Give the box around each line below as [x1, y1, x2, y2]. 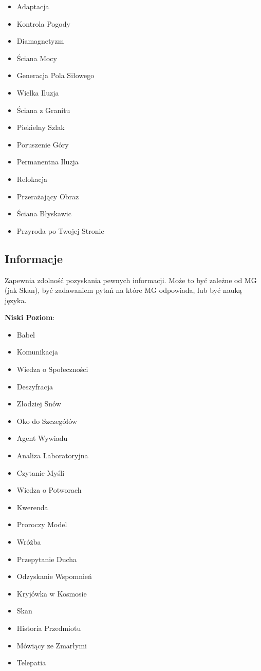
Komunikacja [16, 346, 58, 357]
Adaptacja [16, 1, 49, 11]
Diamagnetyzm [16, 35, 64, 46]
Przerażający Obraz [16, 191, 79, 201]
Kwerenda [16, 501, 48, 512]
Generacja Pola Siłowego [16, 70, 95, 81]
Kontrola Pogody [16, 18, 70, 29]
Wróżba [16, 536, 41, 547]
